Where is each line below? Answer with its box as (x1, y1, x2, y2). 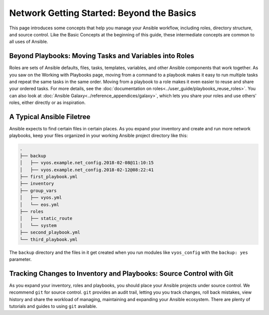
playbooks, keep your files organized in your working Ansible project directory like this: (9, 132, 188, 139)
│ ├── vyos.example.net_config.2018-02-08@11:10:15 (19, 160, 154, 166)
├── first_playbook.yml (19, 174, 78, 180)
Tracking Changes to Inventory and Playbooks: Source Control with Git (9, 269, 234, 278)
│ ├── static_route (19, 215, 73, 221)
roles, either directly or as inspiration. (9, 100, 86, 105)
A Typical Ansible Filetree (9, 112, 91, 121)
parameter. (9, 256, 32, 262)
